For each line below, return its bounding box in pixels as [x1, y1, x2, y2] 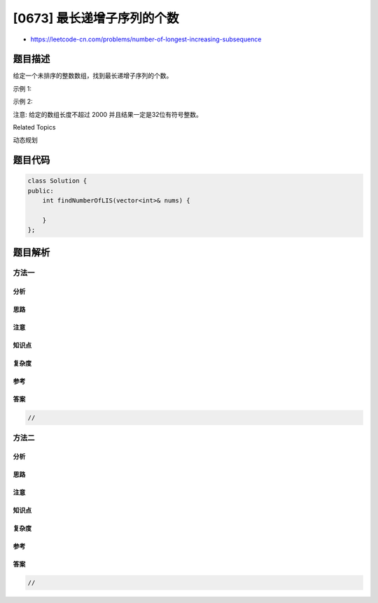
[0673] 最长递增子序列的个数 [13, 11, 179, 26]
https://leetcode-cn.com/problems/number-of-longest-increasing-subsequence [30, 35, 262, 43]
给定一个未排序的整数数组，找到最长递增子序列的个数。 [13, 71, 173, 80]
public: [27, 186, 54, 195]
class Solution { [27, 177, 87, 185]
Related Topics [13, 123, 56, 132]
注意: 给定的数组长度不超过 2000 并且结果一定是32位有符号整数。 [13, 110, 203, 118]
